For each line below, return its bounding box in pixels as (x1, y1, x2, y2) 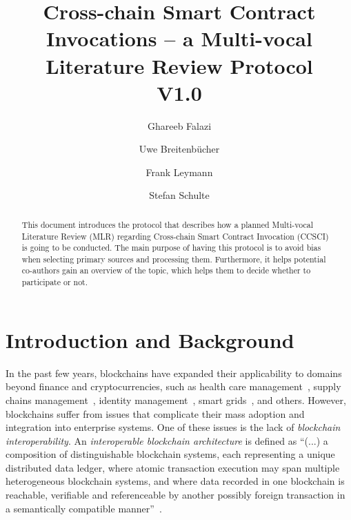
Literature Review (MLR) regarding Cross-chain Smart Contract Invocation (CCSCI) (21, 230, 329, 242)
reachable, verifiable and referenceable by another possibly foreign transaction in (6, 488, 345, 502)
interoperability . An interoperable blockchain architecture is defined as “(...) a (6, 433, 328, 447)
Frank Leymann (146, 164, 213, 179)
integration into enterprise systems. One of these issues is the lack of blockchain (6, 420, 341, 434)
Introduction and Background (6, 325, 294, 354)
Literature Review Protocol (46, 51, 313, 79)
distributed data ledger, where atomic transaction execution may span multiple (6, 460, 340, 474)
